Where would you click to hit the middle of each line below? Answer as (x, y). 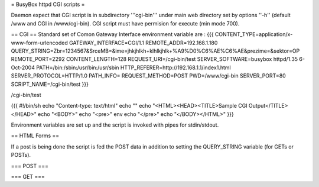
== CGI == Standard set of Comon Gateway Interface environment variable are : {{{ (112, 34)
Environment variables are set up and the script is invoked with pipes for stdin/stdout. (115, 125)
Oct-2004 (23, 67)
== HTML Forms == (35, 136)
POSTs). (21, 155)
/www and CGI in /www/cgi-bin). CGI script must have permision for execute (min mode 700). (125, 23)
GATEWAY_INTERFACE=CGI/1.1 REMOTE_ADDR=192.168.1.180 (143, 43)
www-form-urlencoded (39, 43)
